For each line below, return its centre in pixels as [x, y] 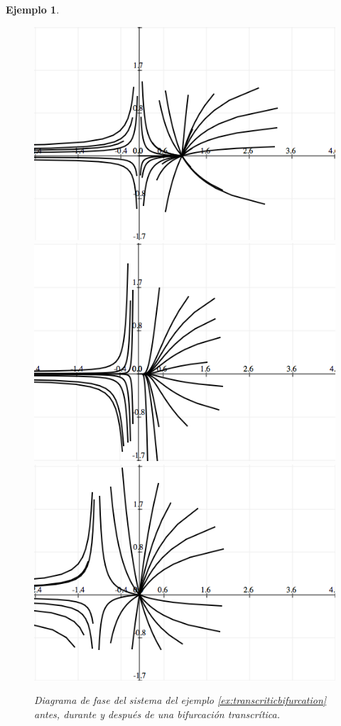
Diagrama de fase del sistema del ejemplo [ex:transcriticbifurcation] [180, 700]
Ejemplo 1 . [33, 9]
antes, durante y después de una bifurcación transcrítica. [157, 714]
